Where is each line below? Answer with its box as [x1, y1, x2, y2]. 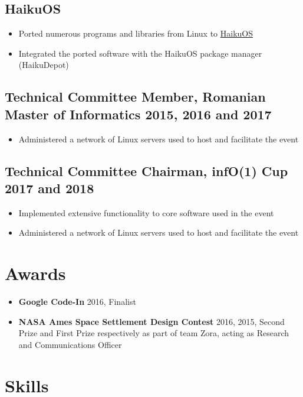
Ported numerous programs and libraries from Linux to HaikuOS [18, 27, 253, 40]
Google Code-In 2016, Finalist [18, 295, 136, 308]
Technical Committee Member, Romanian [5, 87, 266, 106]
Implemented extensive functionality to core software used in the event [18, 206, 274, 219]
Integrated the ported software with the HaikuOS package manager [18, 47, 262, 59]
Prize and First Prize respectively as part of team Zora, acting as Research [18, 327, 289, 339]
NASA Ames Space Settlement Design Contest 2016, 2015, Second [18, 315, 285, 327]
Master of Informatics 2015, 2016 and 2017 [5, 105, 272, 123]
